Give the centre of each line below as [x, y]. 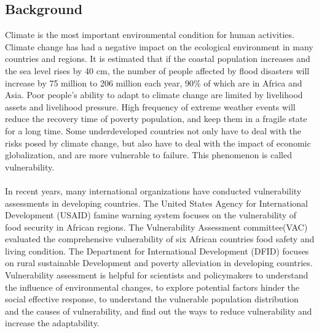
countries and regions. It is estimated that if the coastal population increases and [158, 59]
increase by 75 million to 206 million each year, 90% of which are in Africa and [154, 82]
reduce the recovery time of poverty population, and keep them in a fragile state [156, 119]
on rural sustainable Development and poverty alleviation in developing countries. [159, 263]
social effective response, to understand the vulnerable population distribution [152, 299]
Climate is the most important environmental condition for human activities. [150, 35]
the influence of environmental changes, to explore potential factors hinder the [152, 287]
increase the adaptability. [52, 323]
